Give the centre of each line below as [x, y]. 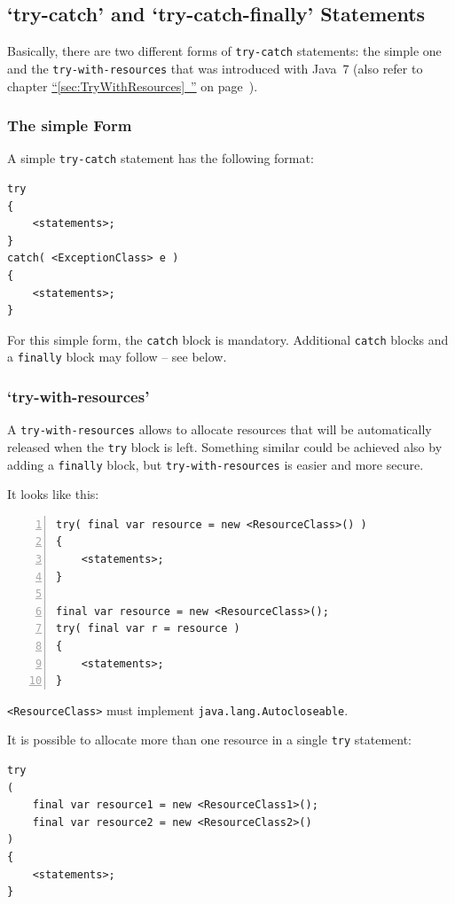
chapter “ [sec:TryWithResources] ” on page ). [133, 86]
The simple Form [70, 125]
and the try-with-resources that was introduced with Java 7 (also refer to [215, 68]
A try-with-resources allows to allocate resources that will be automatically [220, 429]
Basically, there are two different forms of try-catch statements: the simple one [224, 51]
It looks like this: [53, 494]
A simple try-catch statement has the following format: [161, 158]
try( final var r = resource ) [148, 629]
